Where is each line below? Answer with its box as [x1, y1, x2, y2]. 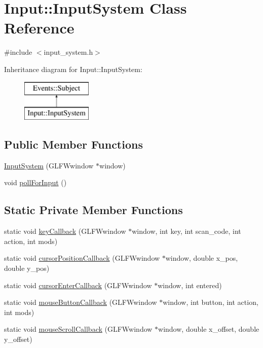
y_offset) [4, 334, 32, 344]
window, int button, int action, [163, 297, 258, 307]
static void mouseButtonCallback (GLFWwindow [4, 297, 157, 307]
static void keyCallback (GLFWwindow [4, 226, 126, 236]
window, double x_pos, [165, 253, 238, 263]
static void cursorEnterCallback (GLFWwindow [4, 280, 152, 290]
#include [4, 47, 32, 57]
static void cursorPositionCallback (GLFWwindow [4, 253, 160, 263]
